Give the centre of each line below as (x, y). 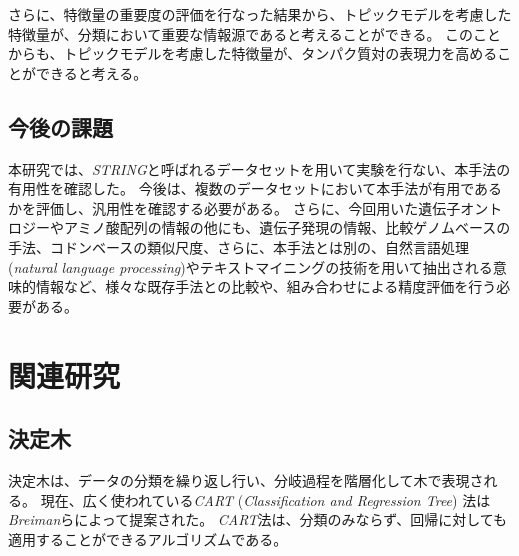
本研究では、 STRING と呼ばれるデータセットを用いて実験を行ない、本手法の (259, 168)
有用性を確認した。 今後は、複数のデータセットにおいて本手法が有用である (255, 188)
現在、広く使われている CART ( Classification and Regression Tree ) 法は (265, 499)
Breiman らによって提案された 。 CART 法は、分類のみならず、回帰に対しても (258, 519)
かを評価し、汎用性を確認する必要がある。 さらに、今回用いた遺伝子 (234, 207)
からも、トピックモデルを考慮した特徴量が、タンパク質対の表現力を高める (253, 53)
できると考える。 (91, 72)
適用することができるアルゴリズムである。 (148, 538)
